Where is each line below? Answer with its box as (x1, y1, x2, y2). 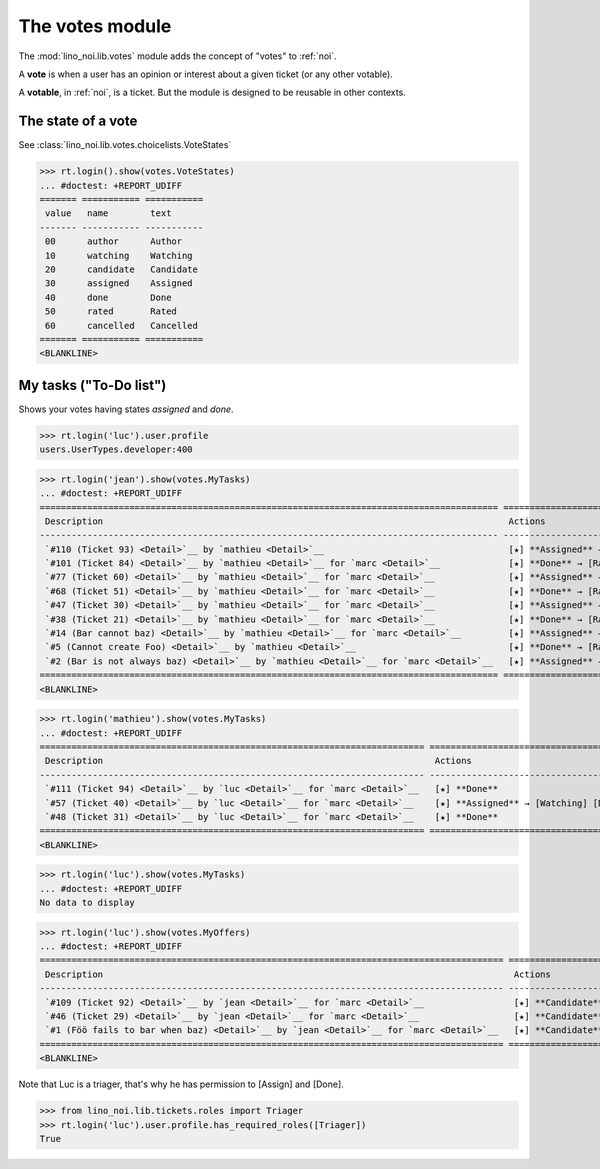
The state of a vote (18, 113, 138, 130)
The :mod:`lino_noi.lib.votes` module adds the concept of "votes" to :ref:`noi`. (18, 50, 337, 62)
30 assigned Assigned (45, 278, 194, 289)
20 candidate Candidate (45, 263, 199, 275)
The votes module (18, 15, 172, 37)
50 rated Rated (45, 306, 177, 317)
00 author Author (45, 236, 183, 247)
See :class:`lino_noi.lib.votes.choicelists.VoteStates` (18, 139, 232, 151)
